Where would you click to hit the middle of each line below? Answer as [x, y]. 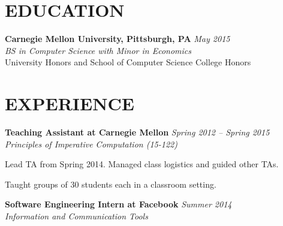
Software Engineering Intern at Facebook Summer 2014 [118, 204]
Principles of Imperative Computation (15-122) [91, 144]
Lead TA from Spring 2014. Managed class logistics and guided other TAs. [142, 164]
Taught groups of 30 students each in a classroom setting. [111, 184]
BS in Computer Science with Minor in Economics [98, 50]
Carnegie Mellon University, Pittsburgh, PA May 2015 [118, 39]
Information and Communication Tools [76, 216]
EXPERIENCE [70, 103]
